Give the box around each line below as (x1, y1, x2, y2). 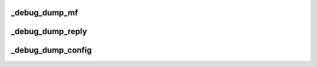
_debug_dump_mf (11, 8, 79, 18)
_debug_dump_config (11, 45, 92, 55)
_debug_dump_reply (11, 26, 87, 36)
